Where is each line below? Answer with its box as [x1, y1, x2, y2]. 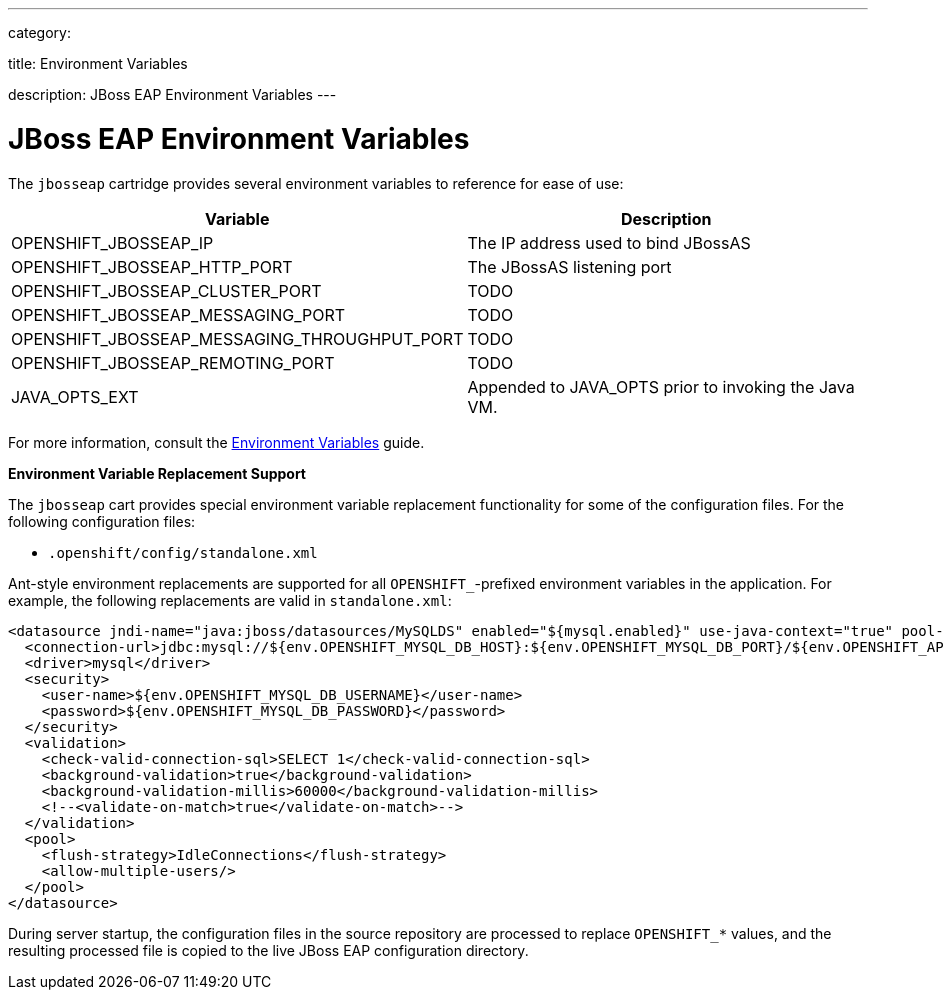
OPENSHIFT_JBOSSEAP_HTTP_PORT [11, 256, 293, 277]
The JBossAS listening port [467, 256, 672, 277]
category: [8, 24, 71, 41]
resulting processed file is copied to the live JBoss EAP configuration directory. [8, 941, 529, 959]
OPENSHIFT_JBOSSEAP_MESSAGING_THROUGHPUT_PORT [11, 328, 464, 349]
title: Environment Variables [8, 55, 188, 72]
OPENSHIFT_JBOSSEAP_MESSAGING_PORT [11, 304, 346, 325]
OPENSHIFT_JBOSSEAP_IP [11, 232, 214, 253]
